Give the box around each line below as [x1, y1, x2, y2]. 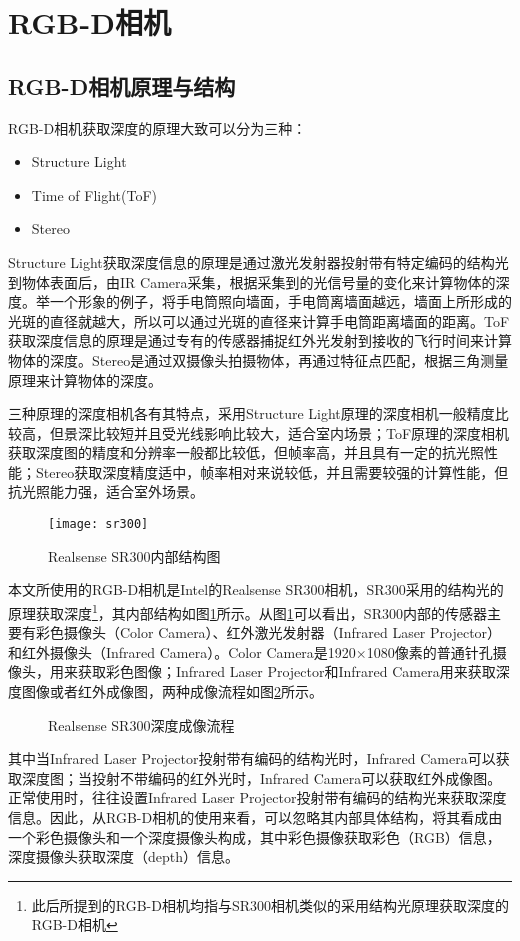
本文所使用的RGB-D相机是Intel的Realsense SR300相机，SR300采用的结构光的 [8, 579, 504, 600]
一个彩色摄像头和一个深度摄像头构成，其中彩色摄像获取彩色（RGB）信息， [8, 826, 501, 847]
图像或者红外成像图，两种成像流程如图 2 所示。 [21, 680, 323, 701]
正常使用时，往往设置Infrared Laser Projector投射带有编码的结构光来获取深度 [8, 787, 507, 808]
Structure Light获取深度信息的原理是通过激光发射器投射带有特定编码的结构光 [8, 251, 509, 272]
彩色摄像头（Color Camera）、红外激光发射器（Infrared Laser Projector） [35, 622, 502, 643]
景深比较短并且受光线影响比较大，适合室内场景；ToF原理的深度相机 [63, 422, 510, 443]
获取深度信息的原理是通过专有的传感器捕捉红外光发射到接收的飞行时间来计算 [8, 330, 512, 351]
